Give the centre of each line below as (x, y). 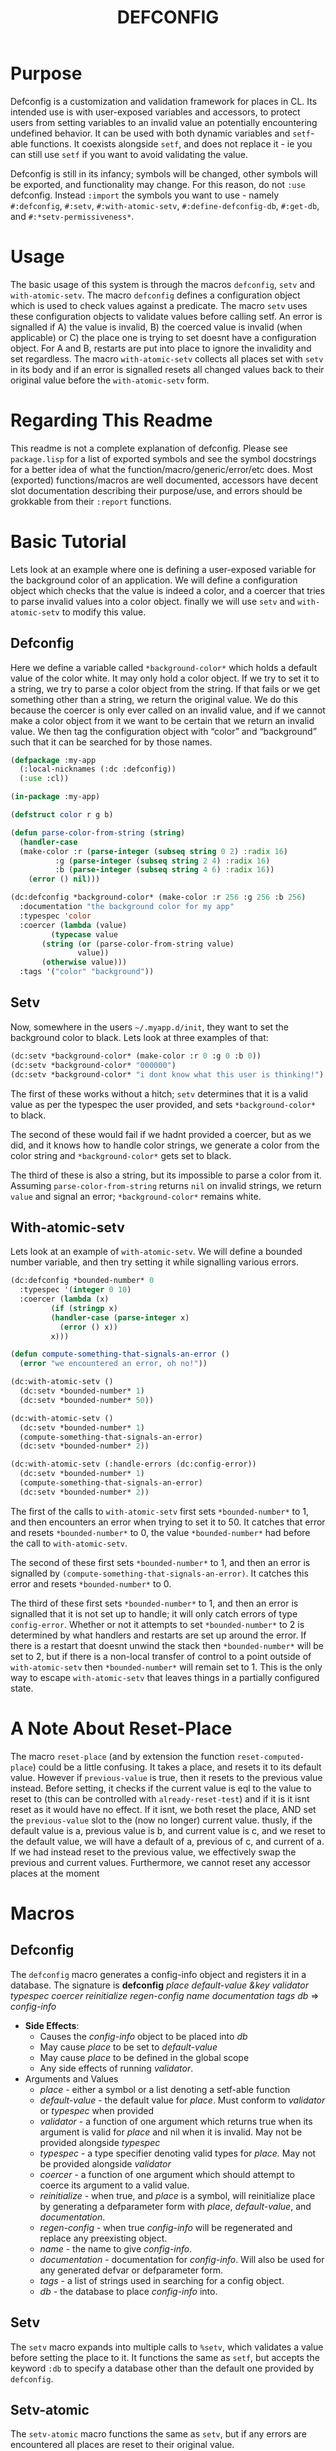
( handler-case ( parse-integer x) (120, 1317)
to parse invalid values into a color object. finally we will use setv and (153, 601)
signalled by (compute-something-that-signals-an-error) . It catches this (159, 1573)
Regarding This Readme (111, 420)
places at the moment (55, 1873)
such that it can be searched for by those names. (111, 742)
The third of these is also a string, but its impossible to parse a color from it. (166, 1175)
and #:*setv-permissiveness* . (72, 216)
